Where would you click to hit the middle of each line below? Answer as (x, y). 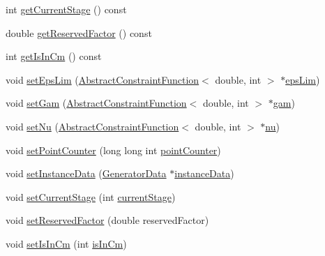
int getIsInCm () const (54, 56)
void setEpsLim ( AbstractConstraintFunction (103, 79)
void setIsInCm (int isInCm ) (66, 243)
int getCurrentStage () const (66, 9)
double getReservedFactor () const (79, 32)
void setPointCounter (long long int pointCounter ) (113, 150)
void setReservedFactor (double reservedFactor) (107, 220)
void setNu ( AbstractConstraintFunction (92, 126)
